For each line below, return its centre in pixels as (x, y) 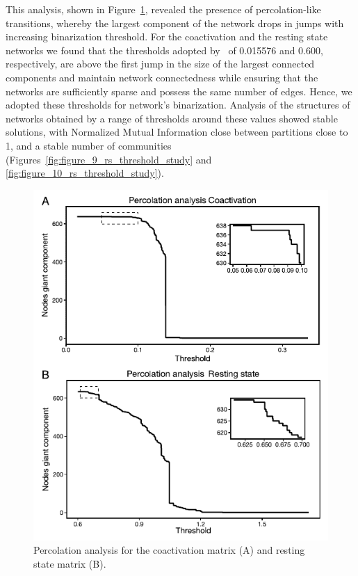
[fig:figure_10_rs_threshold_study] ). (85, 173)
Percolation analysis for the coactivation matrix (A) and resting (169, 550)
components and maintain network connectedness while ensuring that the (162, 77)
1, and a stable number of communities (89, 145)
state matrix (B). (70, 563)
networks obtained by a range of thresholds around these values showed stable (172, 118)
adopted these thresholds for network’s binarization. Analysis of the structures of (178, 105)
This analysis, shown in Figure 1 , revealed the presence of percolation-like (163, 9)
